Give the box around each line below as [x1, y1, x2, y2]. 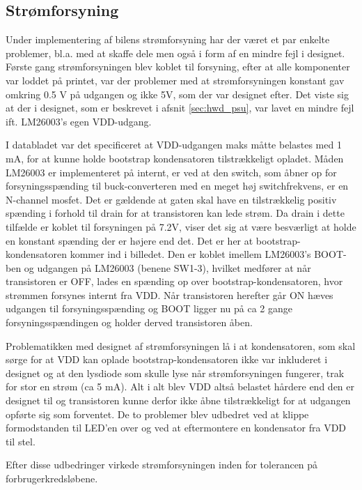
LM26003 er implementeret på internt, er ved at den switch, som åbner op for [6, 164, 337, 179]
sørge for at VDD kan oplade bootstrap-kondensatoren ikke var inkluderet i [6, 352, 328, 367]
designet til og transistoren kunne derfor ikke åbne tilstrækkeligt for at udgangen [6, 393, 351, 408]
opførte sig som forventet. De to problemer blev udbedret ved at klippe [6, 406, 309, 421]
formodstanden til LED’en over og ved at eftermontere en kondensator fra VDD [6, 420, 347, 435]
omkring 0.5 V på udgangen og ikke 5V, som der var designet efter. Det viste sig [6, 86, 349, 101]
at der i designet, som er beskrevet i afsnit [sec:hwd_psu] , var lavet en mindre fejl [6, 100, 354, 115]
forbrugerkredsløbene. [6, 471, 98, 486]
